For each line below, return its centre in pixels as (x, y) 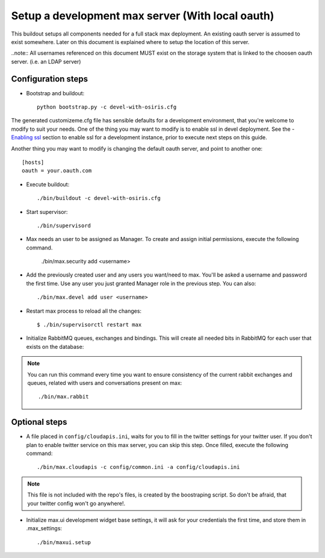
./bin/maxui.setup (64, 542)
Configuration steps (50, 79)
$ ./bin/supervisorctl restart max (89, 325)
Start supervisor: (47, 212)
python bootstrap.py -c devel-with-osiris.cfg (107, 107)
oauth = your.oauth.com (57, 171)
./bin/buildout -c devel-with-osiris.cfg (99, 198)
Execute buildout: (48, 184)
